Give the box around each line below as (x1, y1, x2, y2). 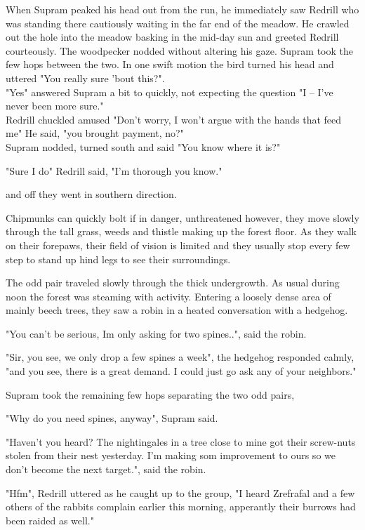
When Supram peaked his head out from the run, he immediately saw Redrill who (6, 2, 359, 16)
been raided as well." (6, 512, 94, 527)
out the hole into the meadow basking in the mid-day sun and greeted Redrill (6, 29, 339, 44)
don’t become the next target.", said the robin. (6, 462, 206, 477)
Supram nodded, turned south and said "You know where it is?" (6, 139, 281, 154)
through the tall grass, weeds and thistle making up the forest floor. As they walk (6, 224, 357, 239)
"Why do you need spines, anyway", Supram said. (6, 411, 218, 425)
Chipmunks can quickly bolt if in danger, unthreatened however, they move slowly (6, 210, 359, 225)
